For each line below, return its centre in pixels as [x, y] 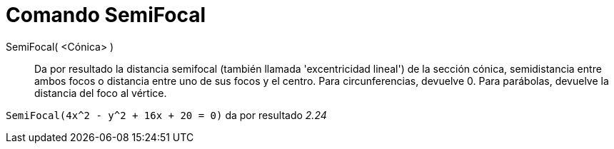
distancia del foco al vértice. [101, 93]
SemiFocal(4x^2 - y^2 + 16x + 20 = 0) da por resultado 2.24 [166, 115]
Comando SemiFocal [106, 15]
